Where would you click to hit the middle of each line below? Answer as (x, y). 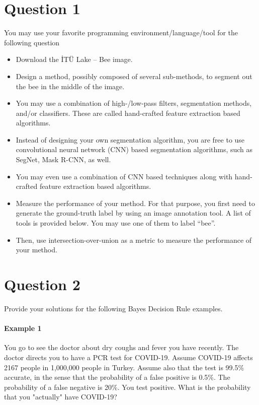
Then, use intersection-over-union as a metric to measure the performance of (134, 240)
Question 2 (42, 284)
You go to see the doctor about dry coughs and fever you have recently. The (121, 347)
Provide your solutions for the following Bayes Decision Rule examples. (113, 308)
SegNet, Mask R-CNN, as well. (63, 159)
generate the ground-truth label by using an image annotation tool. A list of (133, 213)
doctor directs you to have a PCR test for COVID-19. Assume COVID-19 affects (128, 357)
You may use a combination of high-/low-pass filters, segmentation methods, (134, 103)
